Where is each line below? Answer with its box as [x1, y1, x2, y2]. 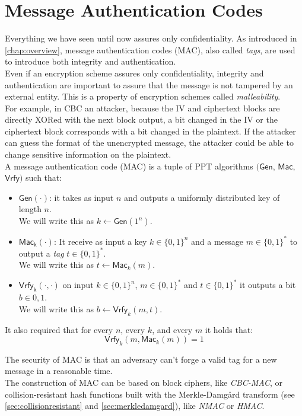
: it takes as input [49, 191, 114, 203]
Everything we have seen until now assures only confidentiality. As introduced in [5, 32, 297, 44]
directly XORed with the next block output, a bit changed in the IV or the [5, 113, 278, 126]
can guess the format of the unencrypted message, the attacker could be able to [5, 136, 294, 149]
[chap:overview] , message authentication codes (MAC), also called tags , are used [5, 43, 295, 56]
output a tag [18, 247, 64, 259]
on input [62, 279, 94, 291]
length [18, 203, 42, 215]
